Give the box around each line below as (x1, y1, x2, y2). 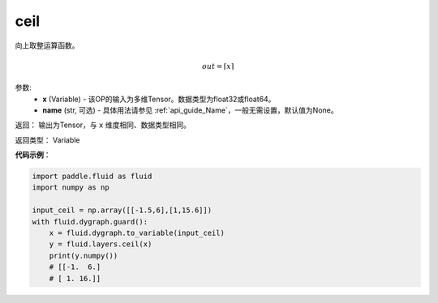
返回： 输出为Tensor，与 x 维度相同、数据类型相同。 (15, 120, 191, 130)
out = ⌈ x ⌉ (201, 62, 234, 70)
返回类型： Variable (15, 134, 80, 145)
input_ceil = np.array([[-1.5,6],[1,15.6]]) (32, 206, 213, 215)
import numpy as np (32, 183, 109, 192)
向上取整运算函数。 (15, 41, 79, 50)
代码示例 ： (15, 150, 51, 160)
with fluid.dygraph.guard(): (32, 217, 148, 226)
